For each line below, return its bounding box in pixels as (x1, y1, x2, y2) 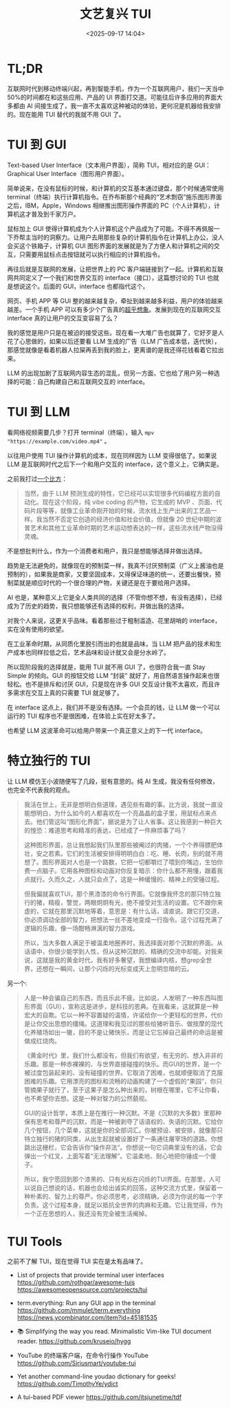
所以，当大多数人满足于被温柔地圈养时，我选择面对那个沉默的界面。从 (23, 938, 223, 947)
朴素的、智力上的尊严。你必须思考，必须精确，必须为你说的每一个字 (30, 1192, 223, 1200)
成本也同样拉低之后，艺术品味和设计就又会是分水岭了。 (12, 648, 170, 657)
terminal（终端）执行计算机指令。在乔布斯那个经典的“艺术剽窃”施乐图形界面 (7, 192, 222, 201)
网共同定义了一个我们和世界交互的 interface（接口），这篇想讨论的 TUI (7, 273, 206, 282)
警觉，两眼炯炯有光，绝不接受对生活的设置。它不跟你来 (66, 898, 223, 906)
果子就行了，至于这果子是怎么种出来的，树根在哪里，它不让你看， (36, 1086, 223, 1094)
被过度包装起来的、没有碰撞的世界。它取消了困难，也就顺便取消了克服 (23, 1068, 223, 1077)
